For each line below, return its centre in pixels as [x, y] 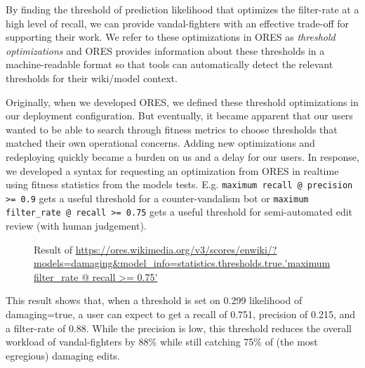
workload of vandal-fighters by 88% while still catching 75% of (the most [162, 342]
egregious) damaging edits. [63, 355]
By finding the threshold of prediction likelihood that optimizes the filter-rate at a [182, 9]
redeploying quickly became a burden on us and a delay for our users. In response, [182, 156]
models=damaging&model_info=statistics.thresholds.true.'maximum [182, 263]
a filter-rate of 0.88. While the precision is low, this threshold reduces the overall [179, 328]
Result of [53, 249]
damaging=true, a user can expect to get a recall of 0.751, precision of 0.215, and [181, 314]
